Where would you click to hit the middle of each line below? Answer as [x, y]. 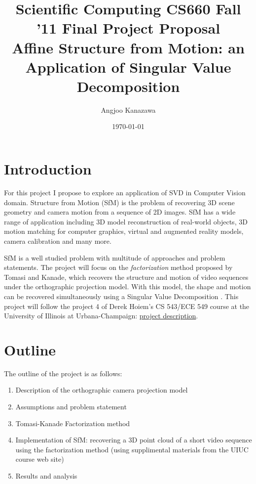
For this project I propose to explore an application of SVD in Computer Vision [125, 192]
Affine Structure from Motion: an [128, 47]
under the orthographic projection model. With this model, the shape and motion [128, 286]
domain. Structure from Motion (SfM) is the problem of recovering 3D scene [119, 202]
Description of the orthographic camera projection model [102, 390]
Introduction [48, 169]
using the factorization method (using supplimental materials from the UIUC [132, 449]
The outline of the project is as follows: [63, 373]
